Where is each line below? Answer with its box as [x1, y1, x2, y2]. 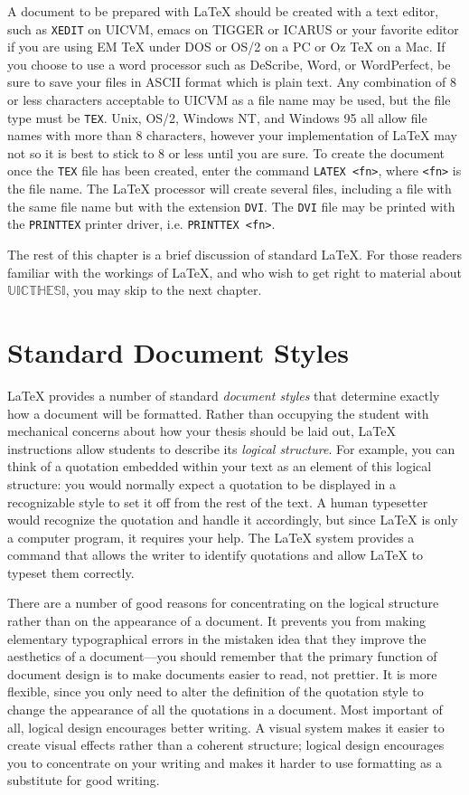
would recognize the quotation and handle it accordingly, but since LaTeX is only [7, 510, 458, 529]
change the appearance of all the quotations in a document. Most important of [7, 700, 443, 719]
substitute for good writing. [7, 771, 160, 790]
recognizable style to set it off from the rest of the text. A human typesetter [7, 492, 428, 511]
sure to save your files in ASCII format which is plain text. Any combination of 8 [7, 72, 457, 91]
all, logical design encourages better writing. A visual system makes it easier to [7, 717, 445, 736]
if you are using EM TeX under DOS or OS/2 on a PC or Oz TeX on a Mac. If [7, 37, 446, 56]
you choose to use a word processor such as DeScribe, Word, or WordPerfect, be [7, 54, 451, 73]
